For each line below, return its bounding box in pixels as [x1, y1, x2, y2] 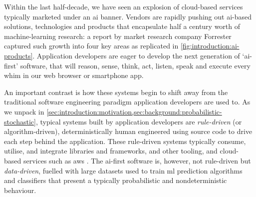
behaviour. [4, 184, 36, 195]
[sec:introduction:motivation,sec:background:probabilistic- [46, 106, 222, 116]
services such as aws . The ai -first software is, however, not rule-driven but [23, 155, 251, 165]
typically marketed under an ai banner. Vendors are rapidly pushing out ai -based [4, 11, 252, 21]
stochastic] [4, 116, 36, 126]
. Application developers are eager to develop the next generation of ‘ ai [32, 50, 250, 60]
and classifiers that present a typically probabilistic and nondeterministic [4, 175, 227, 185]
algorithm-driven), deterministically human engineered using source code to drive [4, 126, 253, 136]
